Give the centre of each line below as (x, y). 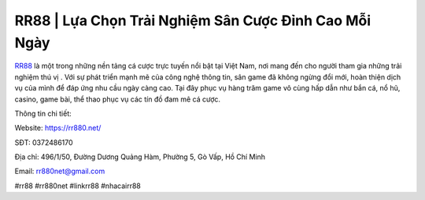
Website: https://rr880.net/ (58, 128)
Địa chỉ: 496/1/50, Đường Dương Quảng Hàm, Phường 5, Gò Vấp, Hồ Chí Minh (140, 157)
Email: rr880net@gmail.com (60, 171)
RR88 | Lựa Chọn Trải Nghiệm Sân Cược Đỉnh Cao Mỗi (193, 20)
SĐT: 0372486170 (44, 143)
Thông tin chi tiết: (43, 113)
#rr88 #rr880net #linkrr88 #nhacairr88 (78, 186)
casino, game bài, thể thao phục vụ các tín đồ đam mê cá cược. (117, 99)
